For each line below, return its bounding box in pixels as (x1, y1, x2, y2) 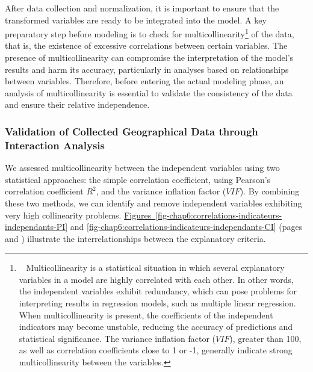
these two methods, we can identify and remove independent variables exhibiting (5, 196, 302, 209)
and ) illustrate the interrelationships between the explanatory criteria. (5, 232, 266, 244)
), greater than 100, (229, 332, 302, 344)
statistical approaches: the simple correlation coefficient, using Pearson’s (5, 173, 271, 185)
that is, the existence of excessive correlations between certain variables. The (5, 39, 288, 52)
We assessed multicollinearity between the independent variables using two (5, 161, 280, 174)
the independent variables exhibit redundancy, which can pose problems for (19, 285, 297, 297)
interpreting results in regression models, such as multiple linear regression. (19, 297, 296, 309)
